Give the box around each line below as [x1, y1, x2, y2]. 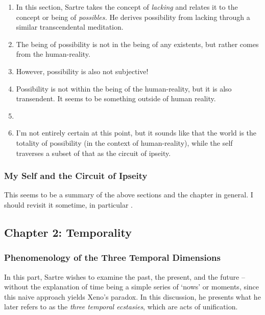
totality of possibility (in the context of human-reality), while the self [16, 137, 233, 148]
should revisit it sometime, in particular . [4, 199, 133, 210]
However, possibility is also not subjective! [16, 65, 149, 76]
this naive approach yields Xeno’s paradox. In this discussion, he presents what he [4, 291, 261, 302]
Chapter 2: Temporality [4, 224, 132, 240]
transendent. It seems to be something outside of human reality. [16, 93, 216, 104]
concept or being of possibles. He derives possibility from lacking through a [16, 11, 250, 22]
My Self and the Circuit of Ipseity [4, 169, 148, 182]
